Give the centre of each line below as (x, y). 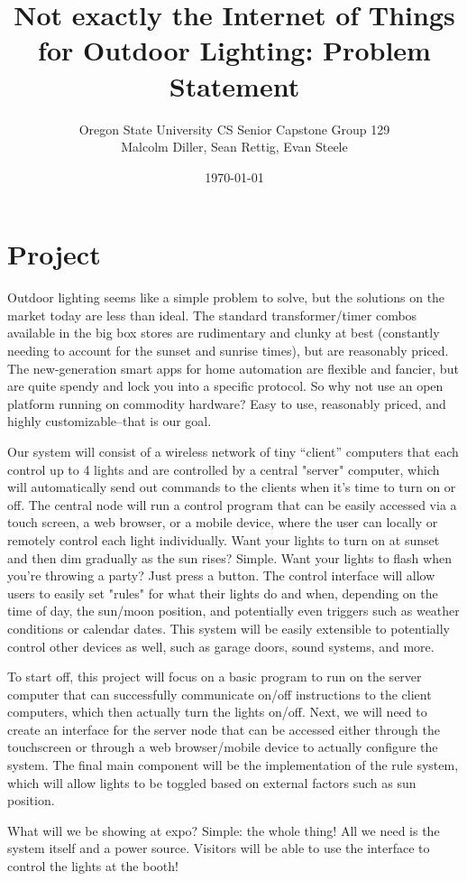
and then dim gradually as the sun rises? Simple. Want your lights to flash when (229, 557)
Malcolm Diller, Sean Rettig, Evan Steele (234, 147)
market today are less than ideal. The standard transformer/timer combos (212, 315)
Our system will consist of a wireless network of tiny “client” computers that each (233, 451)
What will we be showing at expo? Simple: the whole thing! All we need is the (224, 830)
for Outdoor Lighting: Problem (234, 50)
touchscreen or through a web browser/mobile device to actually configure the (223, 747)
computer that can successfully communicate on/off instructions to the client (220, 694)
